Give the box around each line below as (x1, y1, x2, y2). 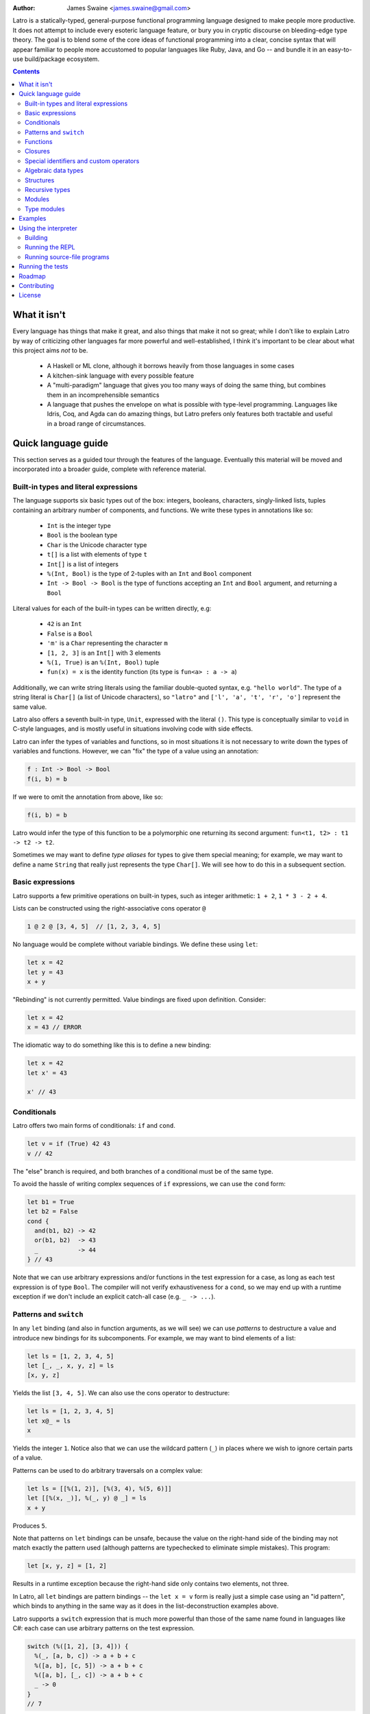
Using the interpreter (18, 224, 78, 232)
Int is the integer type (47, 521, 111, 529)
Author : (12, 4, 36, 12)
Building (25, 233, 48, 241)
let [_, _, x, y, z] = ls (27, 1362, 114, 1369)
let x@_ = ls (27, 1416, 71, 1425)
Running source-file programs (25, 252, 110, 261)
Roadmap (18, 271, 46, 280)
